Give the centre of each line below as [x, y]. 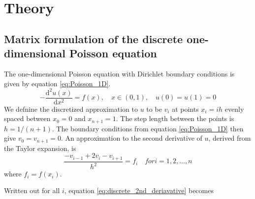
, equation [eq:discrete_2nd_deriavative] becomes [139, 190]
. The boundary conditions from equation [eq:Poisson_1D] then [148, 128]
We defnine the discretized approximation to [71, 109]
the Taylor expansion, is [40, 148]
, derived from [230, 138]
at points [185, 109]
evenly [234, 109]
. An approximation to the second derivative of [132, 138]
